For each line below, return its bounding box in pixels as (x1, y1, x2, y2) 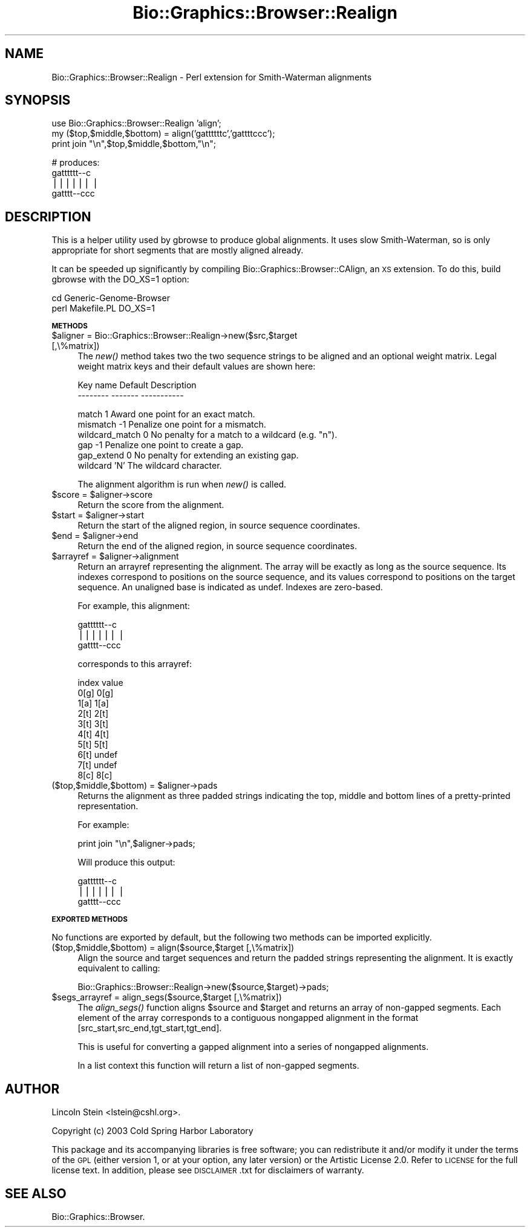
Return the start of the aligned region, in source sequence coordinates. (77, 520, 360, 531)
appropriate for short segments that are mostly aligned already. (51, 245, 304, 256)
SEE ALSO (5, 1185, 67, 1201)
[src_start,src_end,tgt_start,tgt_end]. (77, 1023, 222, 1034)
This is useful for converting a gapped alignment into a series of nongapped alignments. (77, 1041, 429, 1052)
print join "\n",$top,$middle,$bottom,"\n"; (51, 139, 217, 149)
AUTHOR (5, 1081, 60, 1097)
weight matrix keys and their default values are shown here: (77, 361, 316, 372)
